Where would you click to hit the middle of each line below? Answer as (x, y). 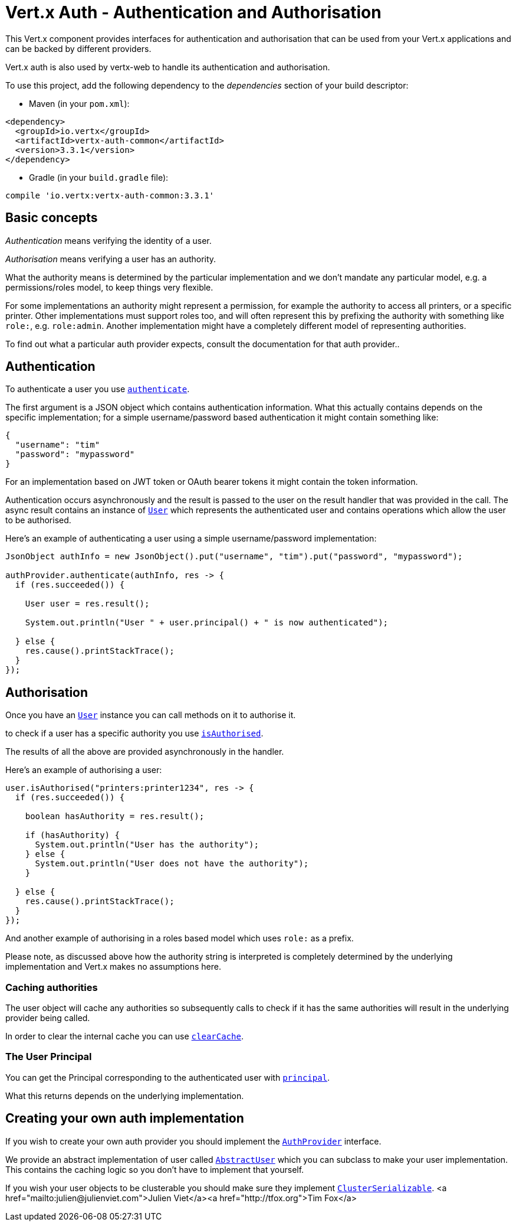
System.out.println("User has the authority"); (147, 845)
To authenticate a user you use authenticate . (98, 389)
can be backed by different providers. (78, 48)
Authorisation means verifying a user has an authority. (111, 259)
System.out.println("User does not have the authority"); (172, 864)
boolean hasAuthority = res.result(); (115, 816)
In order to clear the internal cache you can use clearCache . (124, 1036)
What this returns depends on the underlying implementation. (125, 1095)
